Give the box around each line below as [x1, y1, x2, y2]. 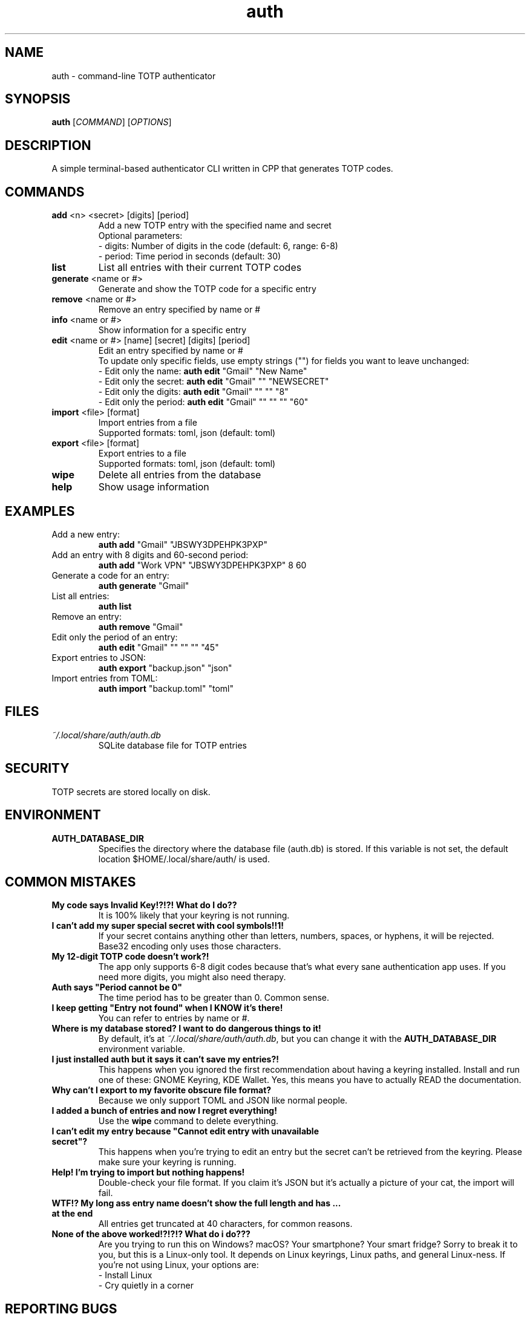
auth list [98, 600, 132, 611]
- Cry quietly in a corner [98, 1280, 194, 1291]
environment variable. [98, 1044, 185, 1055]
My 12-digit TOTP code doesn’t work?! [51, 951, 209, 962]
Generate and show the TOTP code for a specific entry [98, 284, 316, 294]
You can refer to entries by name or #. [98, 1013, 250, 1024]
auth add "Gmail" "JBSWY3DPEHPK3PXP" [98, 539, 268, 550]
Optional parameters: [98, 230, 183, 241]
